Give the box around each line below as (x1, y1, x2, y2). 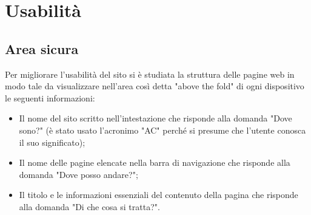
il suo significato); (19, 135, 85, 148)
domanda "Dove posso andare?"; (19, 168, 138, 180)
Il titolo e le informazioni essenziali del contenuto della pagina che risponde (19, 188, 298, 201)
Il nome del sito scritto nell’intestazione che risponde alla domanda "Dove (19, 112, 292, 125)
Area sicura (5, 39, 79, 58)
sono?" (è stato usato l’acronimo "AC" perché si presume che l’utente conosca (19, 123, 306, 136)
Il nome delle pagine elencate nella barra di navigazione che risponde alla (19, 156, 290, 169)
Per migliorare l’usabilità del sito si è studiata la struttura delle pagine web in (5, 67, 295, 80)
